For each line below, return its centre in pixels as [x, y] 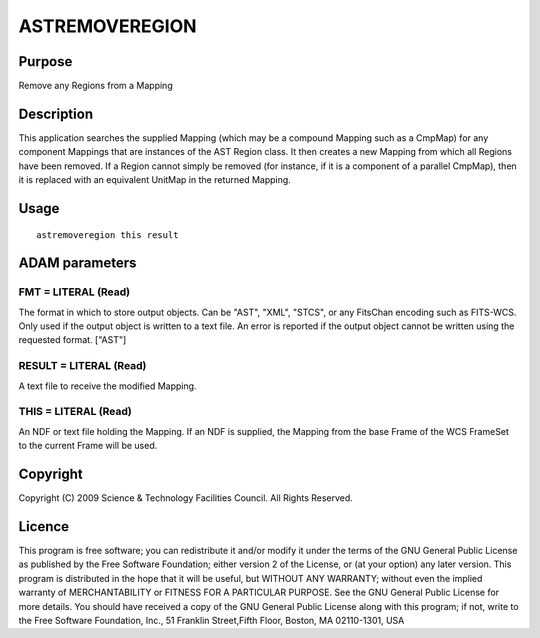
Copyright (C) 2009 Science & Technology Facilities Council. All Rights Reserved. [186, 498]
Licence [44, 526]
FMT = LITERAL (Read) [74, 292]
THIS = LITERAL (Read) [75, 412]
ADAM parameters [77, 263]
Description [56, 113]
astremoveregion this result [107, 234]
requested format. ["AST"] [72, 340]
